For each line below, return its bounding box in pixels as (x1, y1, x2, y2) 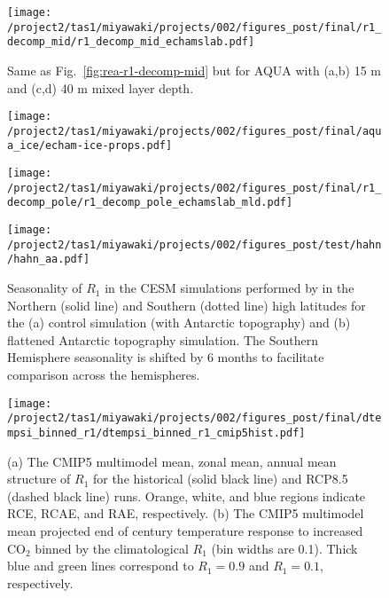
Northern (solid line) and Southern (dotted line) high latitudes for (7, 295, 366, 314)
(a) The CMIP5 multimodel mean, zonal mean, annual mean (7, 452, 337, 470)
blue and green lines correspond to (7, 556, 194, 575)
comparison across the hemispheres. (7, 366, 200, 384)
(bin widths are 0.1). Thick (211, 539, 358, 557)
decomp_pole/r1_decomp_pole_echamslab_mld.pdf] (7, 196, 293, 209)
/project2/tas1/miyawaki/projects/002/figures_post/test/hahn (7, 238, 382, 251)
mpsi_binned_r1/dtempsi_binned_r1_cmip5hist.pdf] (7, 426, 306, 439)
